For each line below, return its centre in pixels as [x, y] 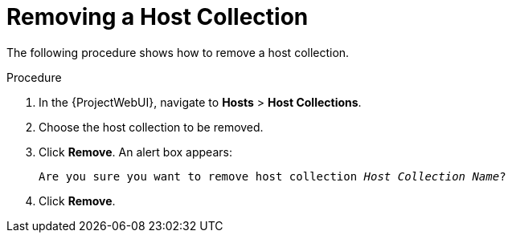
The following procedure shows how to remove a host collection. [178, 52]
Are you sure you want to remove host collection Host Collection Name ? [272, 176]
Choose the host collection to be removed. [151, 127]
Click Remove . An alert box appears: [135, 152]
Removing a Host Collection [158, 17]
